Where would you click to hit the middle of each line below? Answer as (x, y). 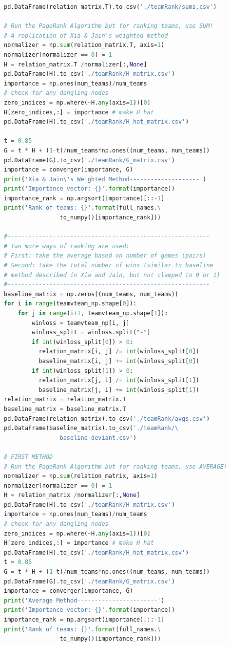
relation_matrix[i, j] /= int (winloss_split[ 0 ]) (119, 352)
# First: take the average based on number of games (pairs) (105, 256)
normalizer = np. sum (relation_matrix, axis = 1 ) (81, 476)
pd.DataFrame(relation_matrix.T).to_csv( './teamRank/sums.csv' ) (110, 7)
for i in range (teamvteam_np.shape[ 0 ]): (70, 304)
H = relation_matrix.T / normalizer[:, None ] (76, 64)
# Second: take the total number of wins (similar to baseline (109, 266)
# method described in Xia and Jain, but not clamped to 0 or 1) (112, 275)
